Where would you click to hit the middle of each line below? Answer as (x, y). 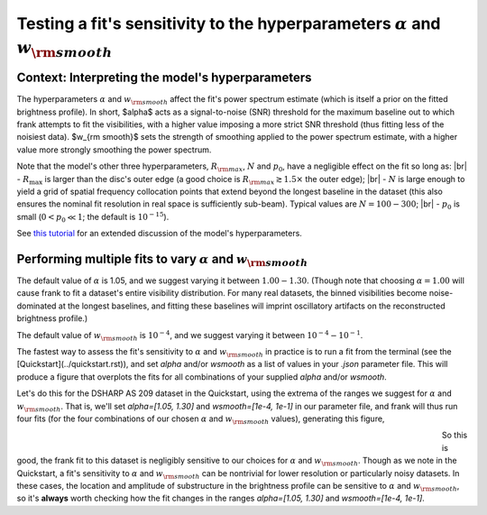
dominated (37, 306)
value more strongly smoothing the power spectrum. (114, 150)
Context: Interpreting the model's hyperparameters (164, 78)
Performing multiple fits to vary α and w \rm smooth (162, 260)
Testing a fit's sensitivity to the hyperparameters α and (229, 23)
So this (455, 435)
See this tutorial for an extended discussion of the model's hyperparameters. (159, 234)
